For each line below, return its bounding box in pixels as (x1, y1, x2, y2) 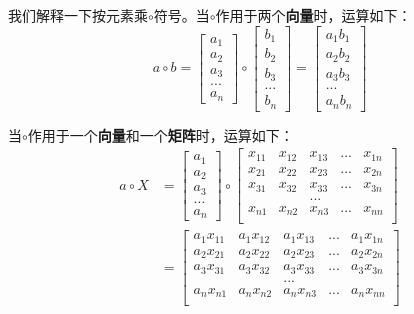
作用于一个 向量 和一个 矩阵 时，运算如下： (27, 124, 294, 145)
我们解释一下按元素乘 (8, 5, 148, 25)
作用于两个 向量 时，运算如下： (215, 5, 412, 25)
